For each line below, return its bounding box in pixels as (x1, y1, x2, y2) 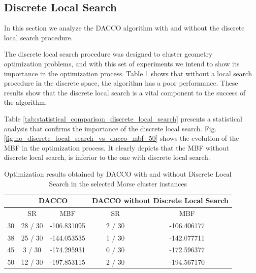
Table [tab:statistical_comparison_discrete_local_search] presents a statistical (4, 113, 242, 123)
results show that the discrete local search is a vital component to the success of (4, 87, 246, 97)
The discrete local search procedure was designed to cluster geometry (4, 49, 213, 59)
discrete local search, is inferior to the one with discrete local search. (4, 152, 210, 162)
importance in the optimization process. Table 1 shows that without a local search (4, 68, 252, 78)
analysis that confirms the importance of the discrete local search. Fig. (4, 123, 217, 133)
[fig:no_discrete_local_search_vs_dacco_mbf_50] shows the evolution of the (4, 133, 239, 143)
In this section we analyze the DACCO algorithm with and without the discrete (4, 23, 245, 33)
